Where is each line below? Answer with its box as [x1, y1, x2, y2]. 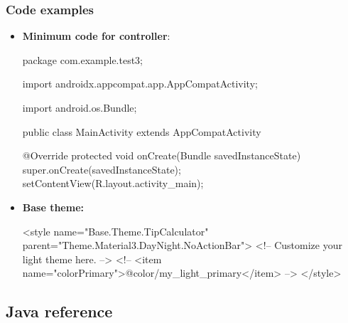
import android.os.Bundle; [22, 100, 137, 115]
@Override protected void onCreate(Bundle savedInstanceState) [22, 148, 301, 163]
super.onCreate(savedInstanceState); [22, 161, 181, 176]
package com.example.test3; [22, 52, 143, 67]
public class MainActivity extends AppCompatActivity [22, 124, 261, 139]
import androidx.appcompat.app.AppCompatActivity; [22, 76, 258, 91]
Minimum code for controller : [22, 28, 170, 43]
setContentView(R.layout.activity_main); [22, 176, 204, 191]
